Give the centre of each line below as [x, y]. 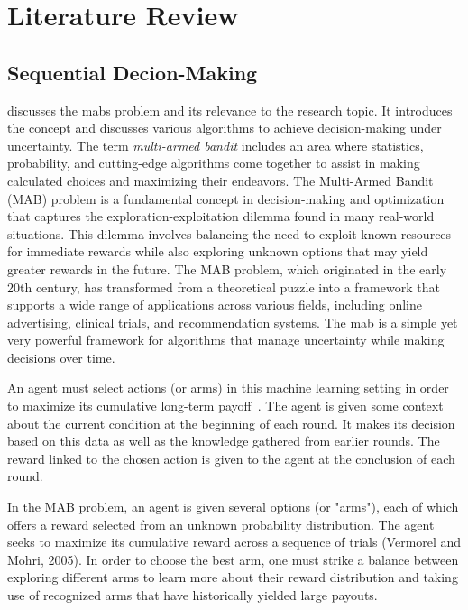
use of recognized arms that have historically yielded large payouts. [193, 595]
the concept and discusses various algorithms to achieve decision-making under [225, 128]
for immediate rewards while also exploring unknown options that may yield [218, 251]
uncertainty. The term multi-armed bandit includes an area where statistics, [216, 145]
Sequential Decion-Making [133, 72]
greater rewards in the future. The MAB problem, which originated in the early [227, 268]
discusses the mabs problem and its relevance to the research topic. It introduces [230, 110]
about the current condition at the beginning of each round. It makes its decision [231, 423]
